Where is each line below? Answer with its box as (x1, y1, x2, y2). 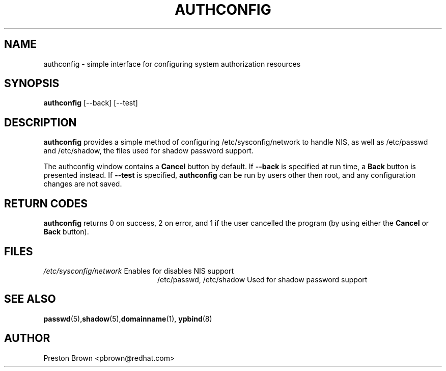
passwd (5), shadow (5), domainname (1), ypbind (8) (43, 314, 212, 323)
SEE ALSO (4, 293, 56, 306)
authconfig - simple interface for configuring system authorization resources (43, 59, 301, 68)
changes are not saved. (43, 179, 122, 189)
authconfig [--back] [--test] (43, 98, 138, 108)
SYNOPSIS (4, 77, 60, 90)
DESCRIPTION (4, 116, 77, 129)
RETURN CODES (4, 197, 88, 210)
